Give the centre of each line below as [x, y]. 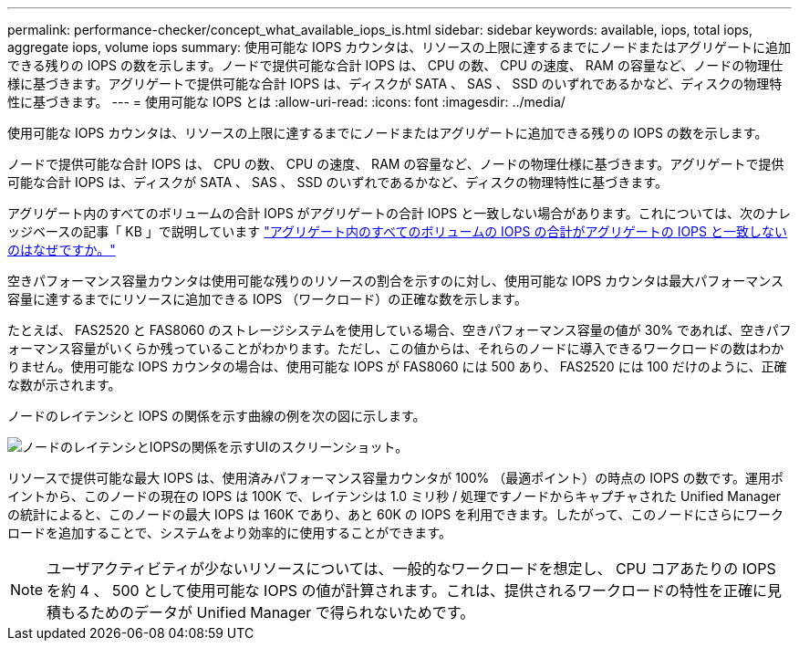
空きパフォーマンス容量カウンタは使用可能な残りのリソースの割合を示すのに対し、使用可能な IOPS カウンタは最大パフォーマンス [396, 281]
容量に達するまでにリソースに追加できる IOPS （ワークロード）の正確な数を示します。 [267, 299]
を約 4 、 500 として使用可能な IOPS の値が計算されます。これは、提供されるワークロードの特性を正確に [407, 591]
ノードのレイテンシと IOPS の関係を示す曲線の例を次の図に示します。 [217, 416]
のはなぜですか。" [62, 250]
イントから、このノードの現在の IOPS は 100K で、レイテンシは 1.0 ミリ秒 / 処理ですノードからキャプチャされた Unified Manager [394, 496]
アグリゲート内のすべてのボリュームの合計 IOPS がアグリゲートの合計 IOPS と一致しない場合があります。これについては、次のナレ [399, 213]
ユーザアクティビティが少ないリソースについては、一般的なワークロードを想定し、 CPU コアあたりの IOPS [411, 569]
